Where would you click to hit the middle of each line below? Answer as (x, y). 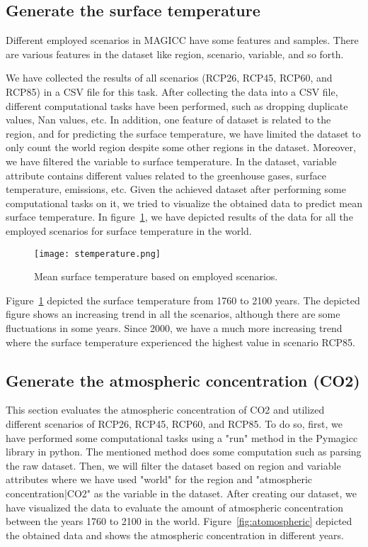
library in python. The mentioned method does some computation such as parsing (184, 452)
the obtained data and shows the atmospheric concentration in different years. (175, 535)
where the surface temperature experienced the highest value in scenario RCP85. (180, 342)
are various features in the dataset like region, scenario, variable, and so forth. (175, 54)
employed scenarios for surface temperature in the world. (129, 230)
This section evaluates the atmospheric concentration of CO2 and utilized (165, 410)
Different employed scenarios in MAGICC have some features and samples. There (182, 40)
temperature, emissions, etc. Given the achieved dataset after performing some (176, 189)
